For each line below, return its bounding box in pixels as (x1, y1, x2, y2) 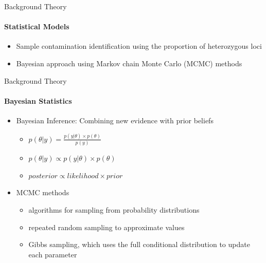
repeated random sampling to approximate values (28, 221, 185, 232)
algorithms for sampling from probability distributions (28, 204, 200, 215)
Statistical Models (4, 21, 69, 32)
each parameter (28, 249, 77, 259)
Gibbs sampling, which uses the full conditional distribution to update (28, 239, 250, 250)
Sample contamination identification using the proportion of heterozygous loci (16, 41, 262, 51)
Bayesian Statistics (4, 95, 72, 106)
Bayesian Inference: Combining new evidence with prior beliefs (16, 115, 214, 125)
